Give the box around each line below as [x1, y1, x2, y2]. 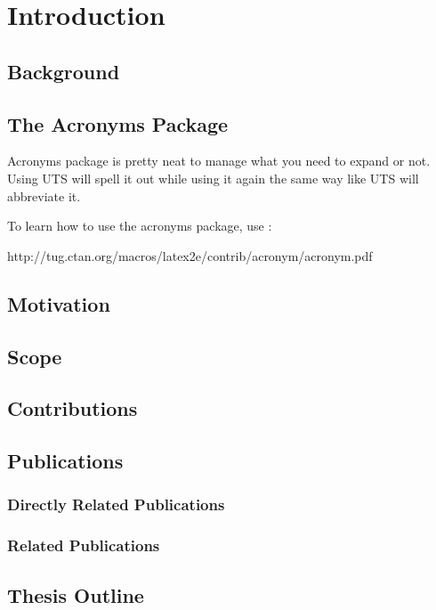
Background [7, 57, 120, 85]
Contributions [7, 394, 138, 422]
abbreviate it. [7, 186, 81, 205]
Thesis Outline [7, 581, 144, 608]
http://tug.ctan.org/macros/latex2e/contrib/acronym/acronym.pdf [7, 246, 373, 264]
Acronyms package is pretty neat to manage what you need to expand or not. [7, 151, 431, 170]
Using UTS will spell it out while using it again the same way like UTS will [7, 168, 419, 187]
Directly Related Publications [7, 493, 225, 516]
